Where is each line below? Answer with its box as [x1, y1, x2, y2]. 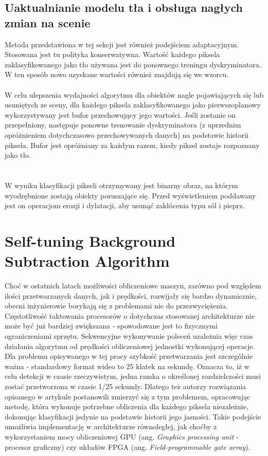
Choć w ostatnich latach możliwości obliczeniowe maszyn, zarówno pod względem [5, 280, 261, 290]
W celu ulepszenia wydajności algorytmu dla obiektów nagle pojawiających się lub [5, 89, 264, 100]
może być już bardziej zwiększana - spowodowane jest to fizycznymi [5, 320, 218, 331]
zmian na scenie [5, 14, 91, 30]
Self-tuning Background [5, 230, 176, 251]
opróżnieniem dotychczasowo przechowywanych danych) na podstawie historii [5, 129, 248, 140]
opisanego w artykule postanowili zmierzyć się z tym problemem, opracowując [5, 391, 251, 402]
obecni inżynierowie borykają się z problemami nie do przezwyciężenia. [5, 300, 228, 311]
